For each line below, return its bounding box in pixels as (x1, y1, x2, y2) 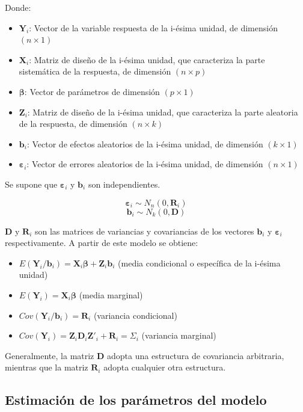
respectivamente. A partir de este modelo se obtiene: (5, 236, 198, 249)
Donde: (5, 1, 31, 13)
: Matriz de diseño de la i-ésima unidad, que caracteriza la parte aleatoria (27, 105, 298, 118)
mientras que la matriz (5, 361, 88, 374)
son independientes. (88, 177, 161, 190)
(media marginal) (79, 288, 143, 301)
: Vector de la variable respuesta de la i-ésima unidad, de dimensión (29, 21, 278, 34)
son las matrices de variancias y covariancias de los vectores (35, 224, 254, 237)
